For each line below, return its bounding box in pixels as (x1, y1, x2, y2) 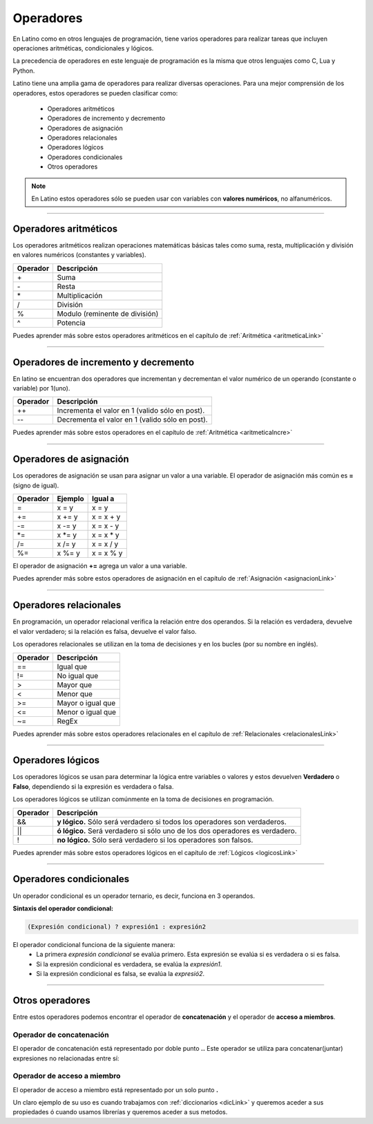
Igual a (92, 494, 115, 504)
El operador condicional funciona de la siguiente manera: (12, 940, 175, 948)
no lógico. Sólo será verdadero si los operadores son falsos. (57, 835, 254, 845)
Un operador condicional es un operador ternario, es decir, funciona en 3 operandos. (12, 892, 256, 900)
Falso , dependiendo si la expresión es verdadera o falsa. (12, 782, 174, 791)
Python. (12, 66, 35, 75)
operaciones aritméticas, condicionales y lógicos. (12, 44, 154, 52)
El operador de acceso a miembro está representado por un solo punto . (12, 1085, 219, 1094)
